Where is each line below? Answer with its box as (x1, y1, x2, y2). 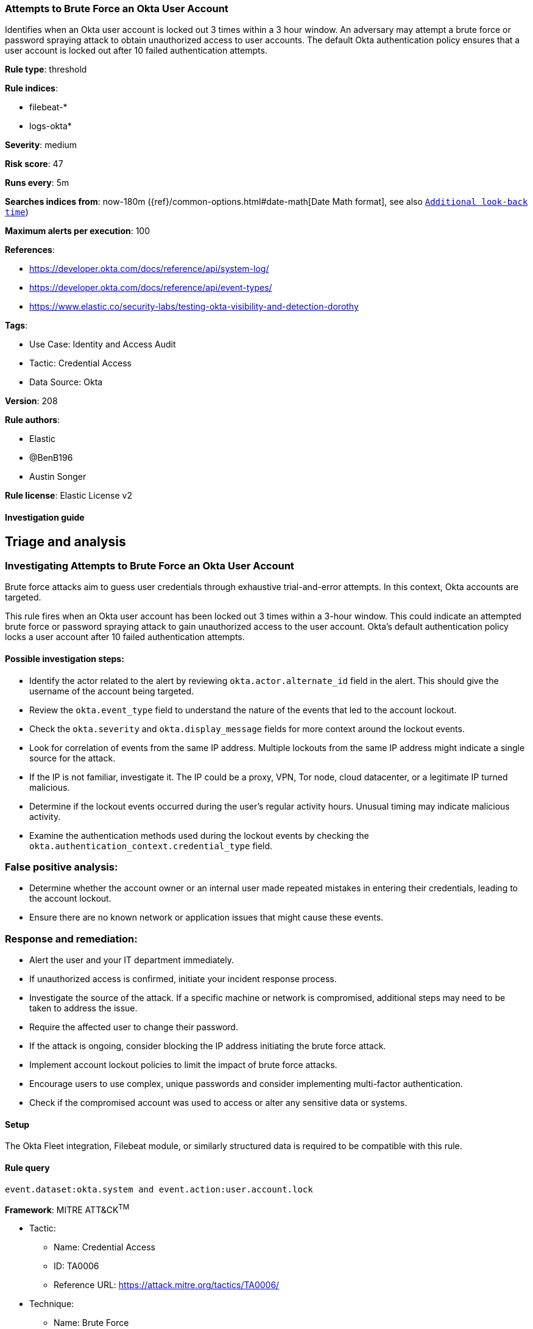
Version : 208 (5, 396, 58, 407)
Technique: (29, 1299, 74, 1309)
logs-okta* (29, 121, 72, 132)
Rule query (5, 1162, 50, 1173)
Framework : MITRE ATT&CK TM (5, 1202, 130, 1215)
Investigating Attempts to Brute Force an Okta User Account (5, 560, 294, 572)
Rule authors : (5, 415, 60, 426)
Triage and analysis (5, 533, 126, 549)
